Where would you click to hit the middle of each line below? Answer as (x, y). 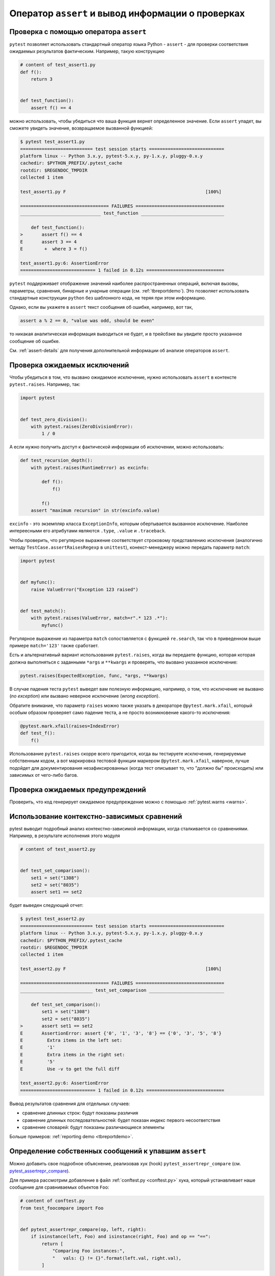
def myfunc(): (38, 582)
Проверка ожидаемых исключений (69, 365)
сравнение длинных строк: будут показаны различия (80, 1113)
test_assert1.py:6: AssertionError (64, 263)
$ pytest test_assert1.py (52, 142)
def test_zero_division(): (54, 419)
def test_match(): (43, 611)
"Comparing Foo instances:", (89, 1251)
